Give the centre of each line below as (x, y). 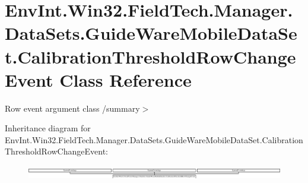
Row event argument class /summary (72, 108)
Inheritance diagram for (48, 128)
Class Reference (126, 79)
